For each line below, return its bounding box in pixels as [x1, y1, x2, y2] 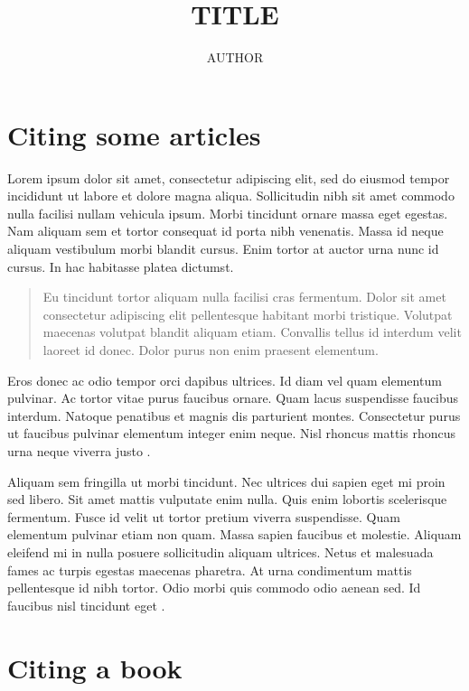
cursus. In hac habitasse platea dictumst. [7, 257, 234, 275]
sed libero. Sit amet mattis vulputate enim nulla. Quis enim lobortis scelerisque [7, 490, 447, 509]
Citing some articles [7, 116, 261, 153]
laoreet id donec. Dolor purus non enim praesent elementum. [42, 341, 379, 359]
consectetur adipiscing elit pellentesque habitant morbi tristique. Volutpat [42, 304, 453, 323]
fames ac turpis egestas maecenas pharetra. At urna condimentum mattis [7, 560, 412, 579]
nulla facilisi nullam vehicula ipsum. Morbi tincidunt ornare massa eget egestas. [7, 203, 448, 222]
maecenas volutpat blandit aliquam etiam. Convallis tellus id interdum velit [42, 322, 462, 341]
